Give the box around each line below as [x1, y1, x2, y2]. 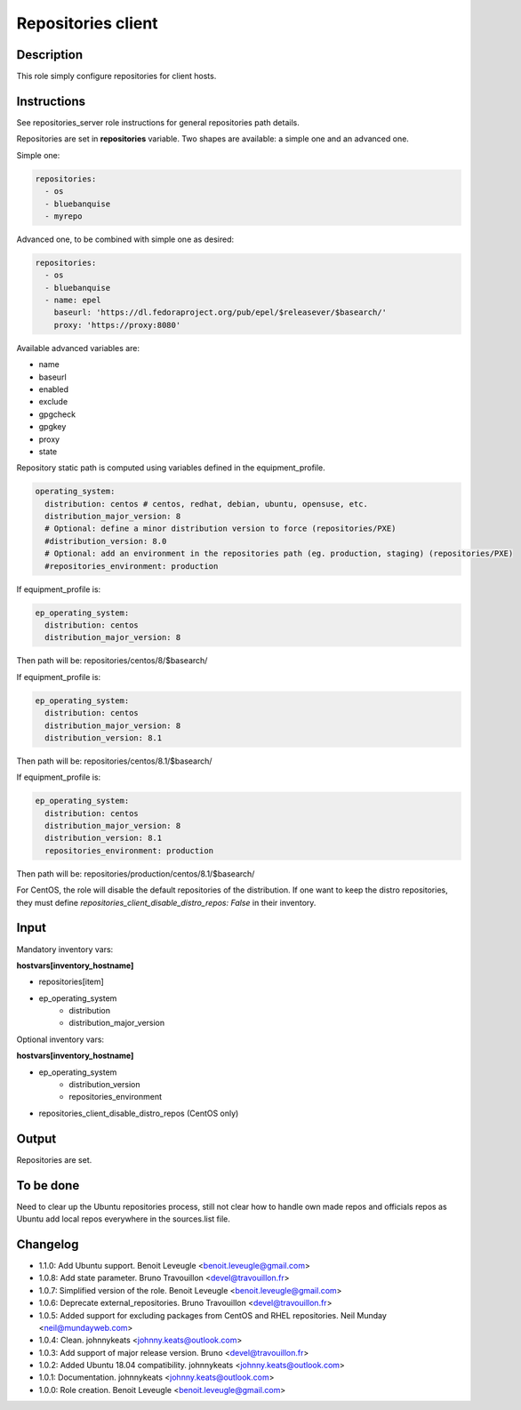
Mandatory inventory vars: [16, 943, 114, 955]
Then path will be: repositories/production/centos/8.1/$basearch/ [16, 868, 255, 879]
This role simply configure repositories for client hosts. [16, 71, 217, 82]
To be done [16, 1178, 80, 1193]
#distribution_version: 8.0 [44, 536, 167, 546]
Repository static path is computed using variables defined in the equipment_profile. [16, 462, 326, 473]
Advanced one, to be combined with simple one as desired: [16, 234, 235, 244]
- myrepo [44, 211, 83, 221]
